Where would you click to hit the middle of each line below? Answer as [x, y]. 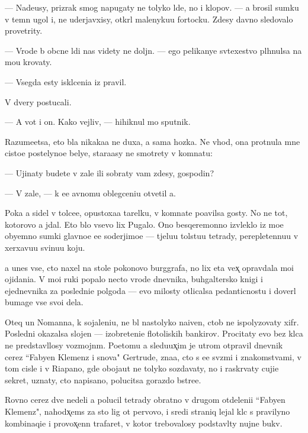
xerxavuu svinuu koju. [45, 247]
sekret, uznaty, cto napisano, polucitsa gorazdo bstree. [103, 379]
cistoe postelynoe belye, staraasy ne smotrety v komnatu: [109, 153]
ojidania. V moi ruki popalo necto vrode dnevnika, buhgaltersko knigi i [134, 279]
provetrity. [24, 30]
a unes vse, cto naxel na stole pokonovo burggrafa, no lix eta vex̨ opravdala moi [150, 267]
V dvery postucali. [38, 101]
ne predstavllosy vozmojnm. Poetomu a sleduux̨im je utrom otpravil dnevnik [144, 345]
